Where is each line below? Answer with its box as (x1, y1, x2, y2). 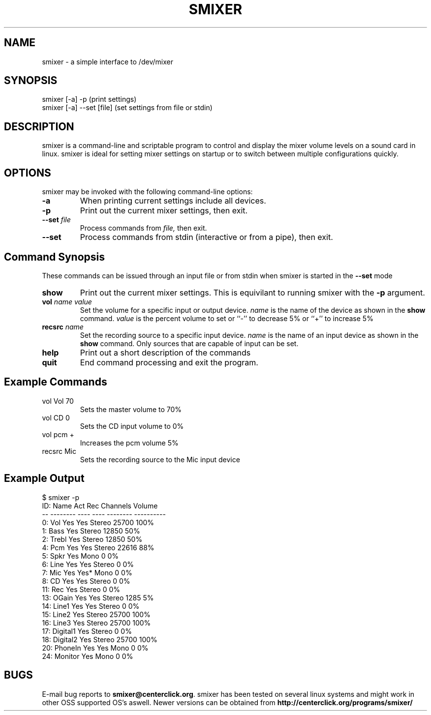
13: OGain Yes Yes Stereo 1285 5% (42, 593, 154, 602)
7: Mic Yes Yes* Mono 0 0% (42, 568, 132, 577)
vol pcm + (42, 430, 74, 439)
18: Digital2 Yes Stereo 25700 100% (42, 635, 157, 644)
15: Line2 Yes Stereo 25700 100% (42, 610, 151, 619)
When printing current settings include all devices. (80, 196, 266, 206)
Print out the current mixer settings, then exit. (80, 206, 248, 216)
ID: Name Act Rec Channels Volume (42, 501, 158, 510)
